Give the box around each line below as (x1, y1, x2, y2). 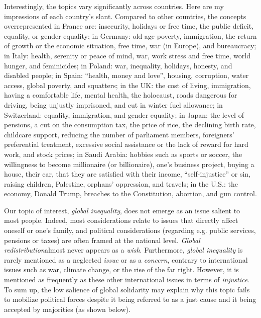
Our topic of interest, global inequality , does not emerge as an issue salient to (4, 205, 240, 215)
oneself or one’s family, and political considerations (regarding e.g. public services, (4, 225, 256, 235)
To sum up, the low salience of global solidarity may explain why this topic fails (4, 284, 250, 294)
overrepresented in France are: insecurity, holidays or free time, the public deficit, (4, 21, 253, 31)
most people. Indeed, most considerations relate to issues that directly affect (4, 215, 238, 225)
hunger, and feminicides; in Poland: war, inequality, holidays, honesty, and (4, 60, 232, 70)
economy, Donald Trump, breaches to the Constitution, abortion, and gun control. (4, 188, 257, 199)
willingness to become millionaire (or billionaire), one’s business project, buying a (4, 158, 254, 169)
